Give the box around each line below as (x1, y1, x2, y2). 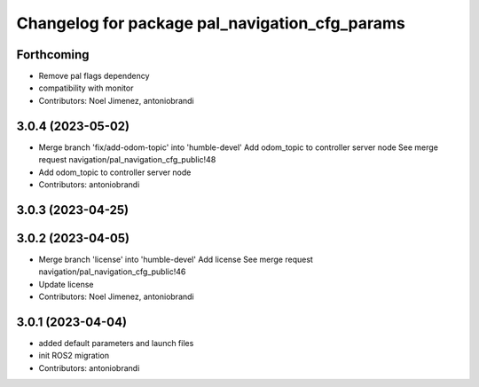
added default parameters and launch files (38, 337, 194, 348)
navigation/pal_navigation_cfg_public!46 (38, 266, 186, 277)
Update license (38, 279, 94, 289)
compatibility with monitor (38, 83, 134, 93)
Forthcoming (16, 47, 90, 62)
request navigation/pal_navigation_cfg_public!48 (38, 154, 216, 165)
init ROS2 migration (38, 351, 110, 361)
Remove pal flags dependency (38, 71, 150, 82)
